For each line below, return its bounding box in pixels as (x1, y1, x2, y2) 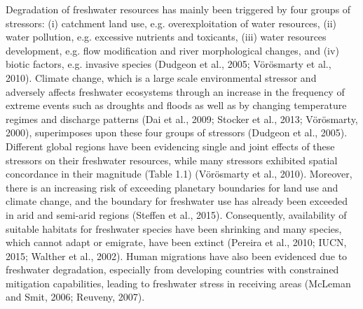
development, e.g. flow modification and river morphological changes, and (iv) (6, 43, 339, 57)
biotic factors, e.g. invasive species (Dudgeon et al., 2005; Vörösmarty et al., (6, 57, 331, 71)
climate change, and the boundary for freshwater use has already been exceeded (6, 194, 348, 208)
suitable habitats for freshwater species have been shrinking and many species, (6, 221, 342, 236)
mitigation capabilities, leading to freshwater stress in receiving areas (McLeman (6, 275, 351, 290)
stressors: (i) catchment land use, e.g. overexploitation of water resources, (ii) (6, 15, 337, 30)
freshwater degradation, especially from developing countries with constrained (6, 262, 339, 277)
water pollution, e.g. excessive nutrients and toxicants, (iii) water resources (6, 29, 327, 44)
